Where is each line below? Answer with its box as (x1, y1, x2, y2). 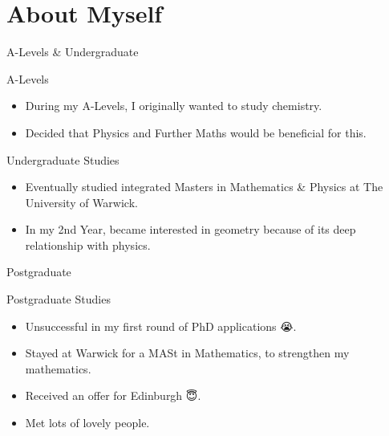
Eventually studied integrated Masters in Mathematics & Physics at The (25, 178, 383, 195)
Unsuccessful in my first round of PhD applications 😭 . (25, 317, 297, 334)
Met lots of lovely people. (25, 414, 150, 431)
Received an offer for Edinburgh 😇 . (25, 387, 201, 404)
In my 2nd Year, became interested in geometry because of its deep (25, 221, 356, 238)
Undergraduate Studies (6, 151, 120, 168)
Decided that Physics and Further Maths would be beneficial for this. (25, 124, 367, 141)
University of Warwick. (25, 194, 138, 210)
